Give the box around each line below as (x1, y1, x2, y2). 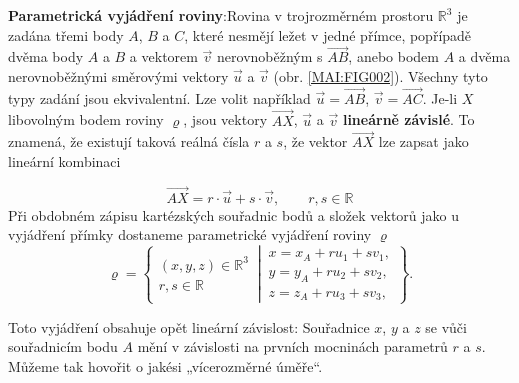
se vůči (425, 316, 467, 337)
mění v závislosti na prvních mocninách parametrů (137, 336, 448, 357)
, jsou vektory (183, 109, 268, 130)
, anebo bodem (348, 46, 439, 67)
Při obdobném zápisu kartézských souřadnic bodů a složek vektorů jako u (8, 204, 460, 225)
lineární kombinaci (8, 151, 121, 172)
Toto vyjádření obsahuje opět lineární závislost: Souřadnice (8, 316, 370, 337)
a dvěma (458, 46, 511, 67)
